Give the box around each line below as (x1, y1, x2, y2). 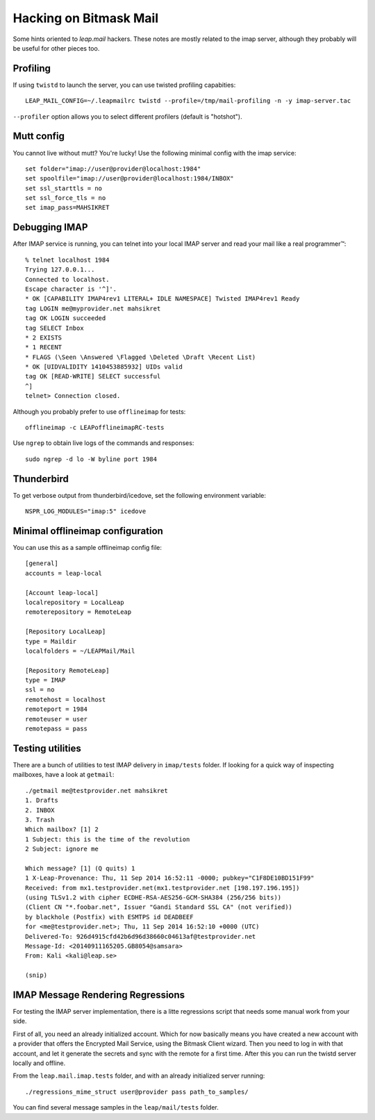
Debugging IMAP (12, 222, 88, 233)
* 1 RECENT (25, 344, 62, 351)
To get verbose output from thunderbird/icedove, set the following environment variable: (12, 491, 267, 499)
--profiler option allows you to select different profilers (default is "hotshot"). (12, 112, 242, 121)
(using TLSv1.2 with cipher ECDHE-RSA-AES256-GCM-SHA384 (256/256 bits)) (25, 894, 282, 902)
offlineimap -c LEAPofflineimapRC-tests (25, 424, 165, 432)
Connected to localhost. (25, 275, 110, 283)
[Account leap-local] (25, 589, 99, 596)
